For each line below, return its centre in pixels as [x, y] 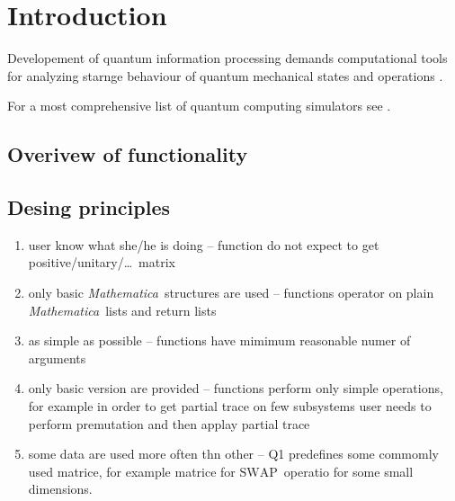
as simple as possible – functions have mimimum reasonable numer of [219, 340]
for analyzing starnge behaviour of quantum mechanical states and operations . [225, 75]
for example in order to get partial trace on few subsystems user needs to [230, 406]
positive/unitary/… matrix [102, 262]
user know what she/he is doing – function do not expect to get [204, 244]
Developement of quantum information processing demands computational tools [227, 58]
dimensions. [60, 489]
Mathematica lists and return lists [122, 310]
